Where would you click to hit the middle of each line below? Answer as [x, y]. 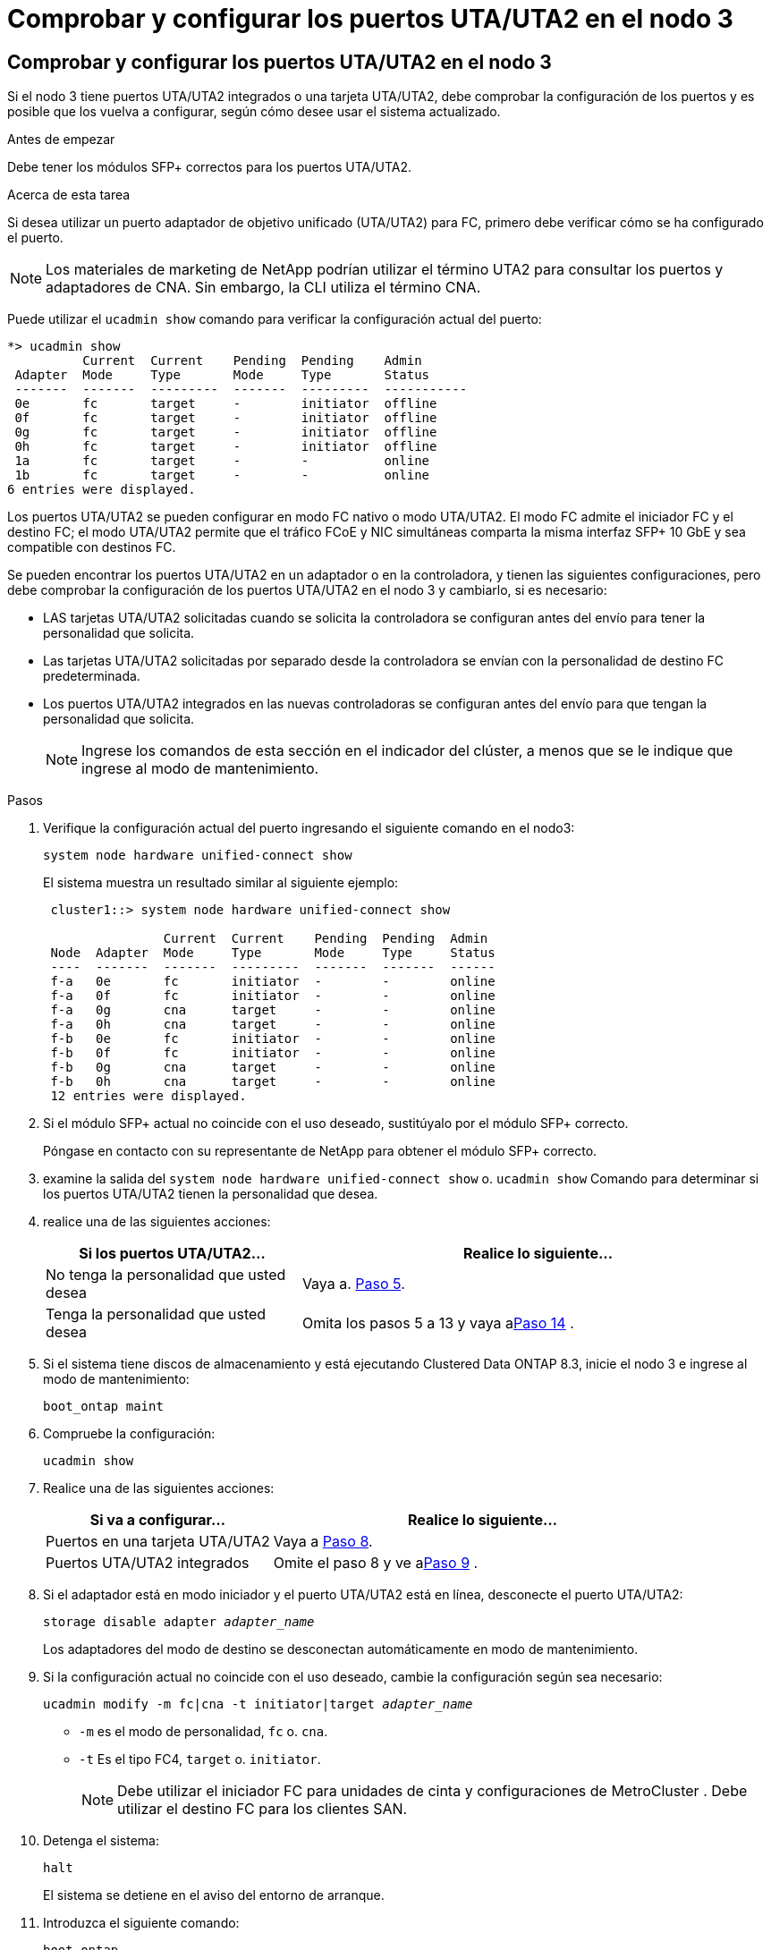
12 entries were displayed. [148, 1096]
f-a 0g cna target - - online [273, 1010]
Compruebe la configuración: [129, 1434]
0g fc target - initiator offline [226, 432]
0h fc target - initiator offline [226, 447]
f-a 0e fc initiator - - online [273, 982]
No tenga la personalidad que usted [166, 1275]
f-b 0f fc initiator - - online [273, 1053]
